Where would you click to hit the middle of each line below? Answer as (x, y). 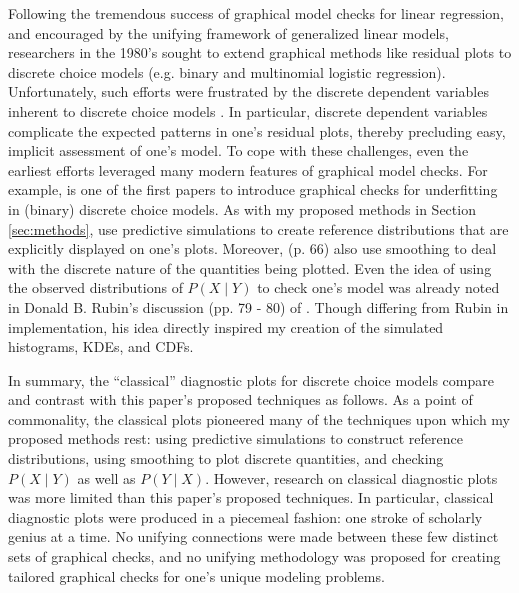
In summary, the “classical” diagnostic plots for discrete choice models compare (251, 379)
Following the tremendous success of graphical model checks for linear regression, (256, 13)
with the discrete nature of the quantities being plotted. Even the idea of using (250, 267)
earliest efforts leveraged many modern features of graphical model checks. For (248, 169)
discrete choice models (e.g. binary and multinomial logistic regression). (227, 71)
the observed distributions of (95, 287)
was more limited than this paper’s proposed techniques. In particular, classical (251, 497)
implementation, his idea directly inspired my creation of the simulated (226, 326)
